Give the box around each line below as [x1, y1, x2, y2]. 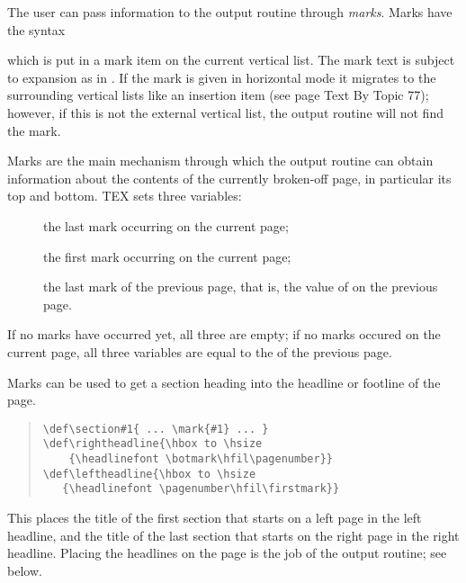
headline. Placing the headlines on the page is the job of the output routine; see [7, 543, 447, 562]
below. [7, 561, 42, 579]
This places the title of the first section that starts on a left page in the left [7, 507, 422, 526]
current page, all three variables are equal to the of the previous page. [7, 342, 392, 361]
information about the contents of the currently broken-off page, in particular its [7, 168, 452, 187]
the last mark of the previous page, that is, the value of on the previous [43, 277, 438, 296]
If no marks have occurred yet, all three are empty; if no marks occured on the [7, 325, 441, 344]
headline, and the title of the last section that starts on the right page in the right [7, 525, 460, 544]
